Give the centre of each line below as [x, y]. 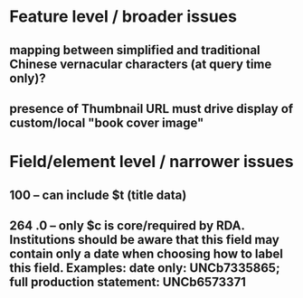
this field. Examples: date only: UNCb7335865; [145, 268]
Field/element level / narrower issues [151, 162]
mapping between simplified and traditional [135, 50]
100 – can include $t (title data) [98, 195]
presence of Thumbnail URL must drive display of [151, 109]
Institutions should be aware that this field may [145, 240]
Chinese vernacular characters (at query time [141, 64]
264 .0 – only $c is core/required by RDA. [127, 225]
